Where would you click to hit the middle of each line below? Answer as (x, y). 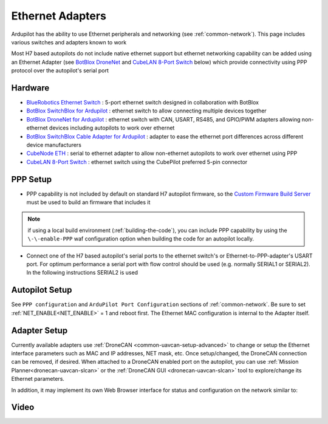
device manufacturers (54, 145)
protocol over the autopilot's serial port (60, 70)
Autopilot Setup (42, 290)
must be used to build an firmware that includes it (88, 202)
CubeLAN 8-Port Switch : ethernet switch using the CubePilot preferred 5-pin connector (137, 162)
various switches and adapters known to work (69, 42)
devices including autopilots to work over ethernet (112, 128)
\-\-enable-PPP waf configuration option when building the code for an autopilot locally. (141, 239)
